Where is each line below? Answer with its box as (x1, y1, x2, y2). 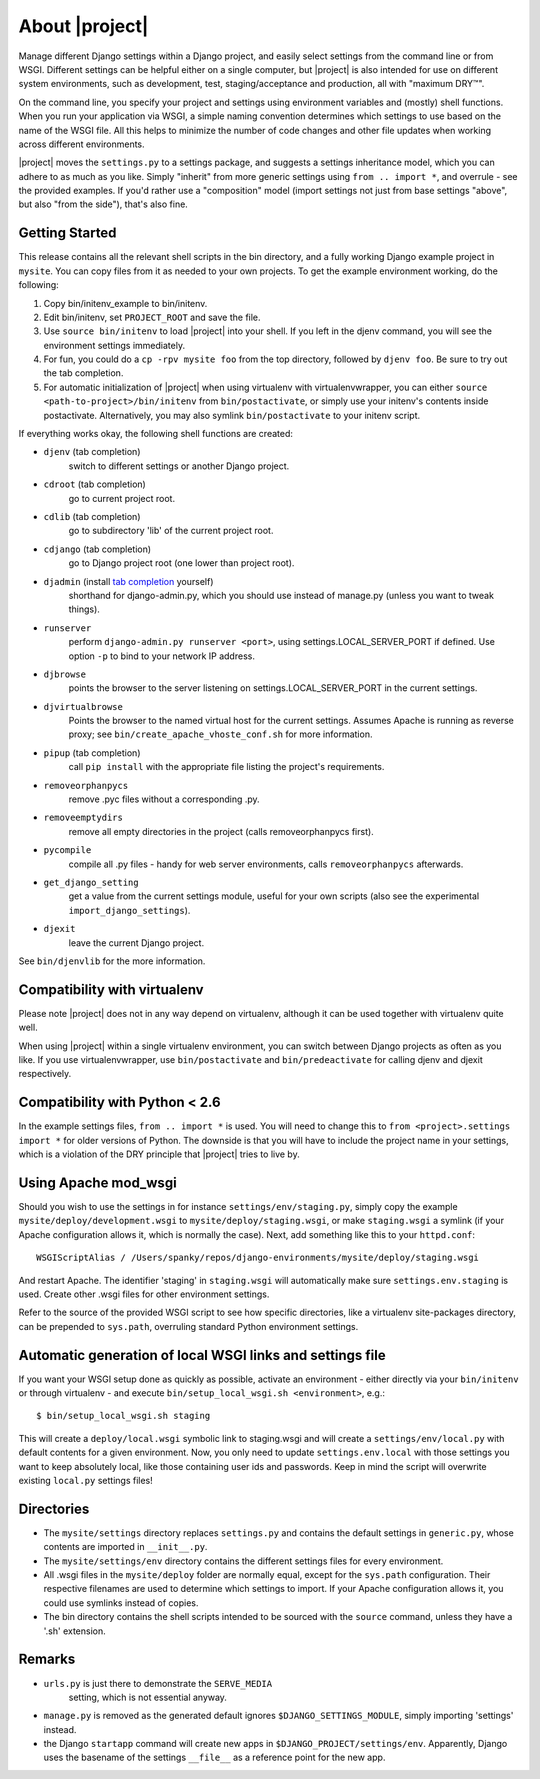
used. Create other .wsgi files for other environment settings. (18, 1288, 270, 1300)
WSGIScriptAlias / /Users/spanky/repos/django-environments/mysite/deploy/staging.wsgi (36, 1252, 480, 1264)
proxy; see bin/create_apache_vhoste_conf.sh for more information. (68, 728, 373, 740)
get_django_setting (43, 876, 139, 888)
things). (68, 603, 100, 615)
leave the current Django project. (68, 936, 205, 949)
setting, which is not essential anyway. (68, 1691, 227, 1703)
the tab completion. (43, 367, 124, 379)
